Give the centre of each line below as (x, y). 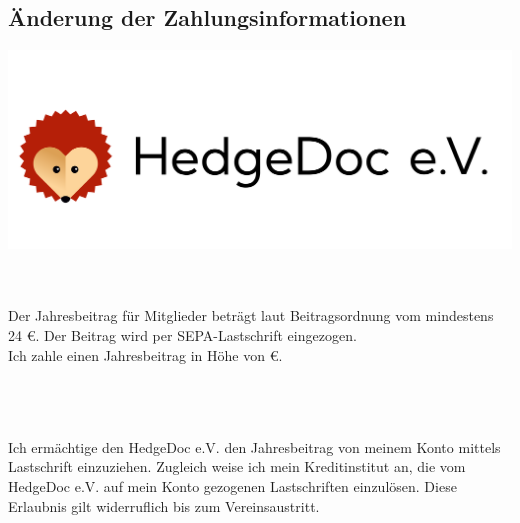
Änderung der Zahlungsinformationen (207, 17)
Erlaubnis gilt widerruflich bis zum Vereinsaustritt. (164, 505)
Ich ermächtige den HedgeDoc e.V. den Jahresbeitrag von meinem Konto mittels (254, 446)
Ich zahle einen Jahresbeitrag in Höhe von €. (145, 354)
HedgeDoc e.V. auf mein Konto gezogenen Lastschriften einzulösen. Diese (232, 486)
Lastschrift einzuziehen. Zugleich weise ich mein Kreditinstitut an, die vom (237, 466)
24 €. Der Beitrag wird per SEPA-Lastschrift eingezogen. (182, 334)
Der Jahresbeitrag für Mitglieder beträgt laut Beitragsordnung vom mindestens (251, 315)
